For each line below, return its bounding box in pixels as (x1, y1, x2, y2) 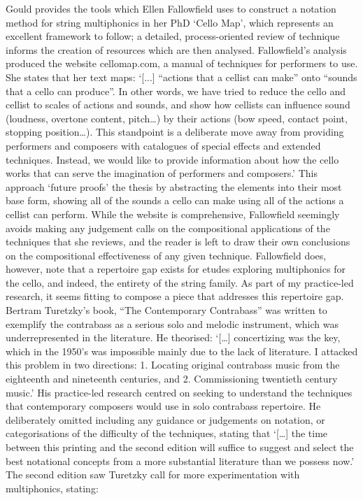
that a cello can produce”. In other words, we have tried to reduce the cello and (6, 83, 346, 98)
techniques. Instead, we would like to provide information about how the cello (6, 152, 339, 166)
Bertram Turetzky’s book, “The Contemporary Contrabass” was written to (6, 303, 327, 317)
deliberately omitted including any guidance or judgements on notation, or (6, 412, 325, 427)
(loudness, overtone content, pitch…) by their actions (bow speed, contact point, (6, 110, 348, 125)
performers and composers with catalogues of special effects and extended (6, 138, 321, 152)
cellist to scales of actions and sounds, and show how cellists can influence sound (6, 97, 350, 112)
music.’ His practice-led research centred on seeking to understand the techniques (6, 385, 353, 399)
